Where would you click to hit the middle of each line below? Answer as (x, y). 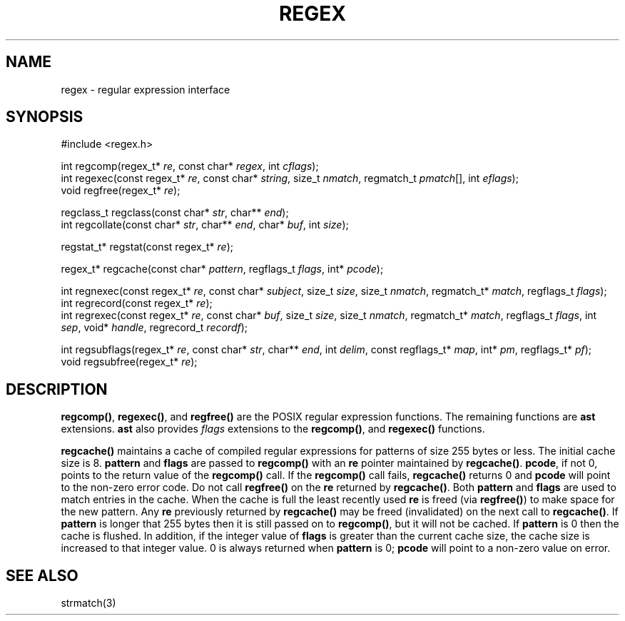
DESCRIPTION (57, 389)
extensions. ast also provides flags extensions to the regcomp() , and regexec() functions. (273, 429)
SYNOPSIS (45, 117)
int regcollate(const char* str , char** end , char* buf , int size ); (205, 225)
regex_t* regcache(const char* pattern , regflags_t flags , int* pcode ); (222, 269)
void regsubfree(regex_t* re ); (129, 362)
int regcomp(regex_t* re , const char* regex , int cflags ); (190, 166)
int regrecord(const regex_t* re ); (137, 303)
